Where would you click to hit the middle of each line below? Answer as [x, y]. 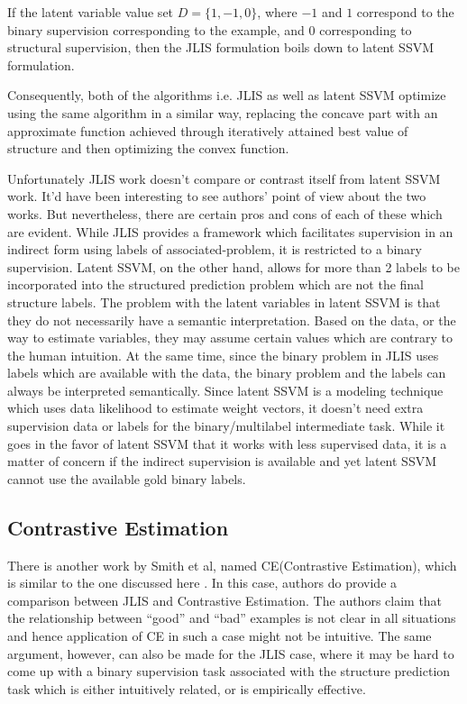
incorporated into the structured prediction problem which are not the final [216, 284]
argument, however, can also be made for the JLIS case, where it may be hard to [231, 653]
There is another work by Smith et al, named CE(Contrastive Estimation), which [232, 565]
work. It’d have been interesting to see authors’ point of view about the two [217, 196]
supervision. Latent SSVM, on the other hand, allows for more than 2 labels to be [233, 266]
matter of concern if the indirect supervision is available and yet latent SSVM [222, 461]
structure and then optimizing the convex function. [148, 148]
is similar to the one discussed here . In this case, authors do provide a [202, 583]
